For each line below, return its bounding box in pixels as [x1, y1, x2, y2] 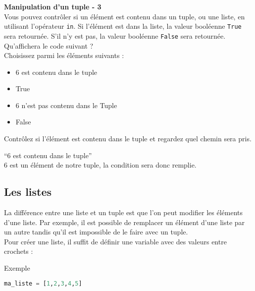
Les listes [4, 184, 52, 199]
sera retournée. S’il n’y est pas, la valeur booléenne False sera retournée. [4, 30, 226, 41]
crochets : [4, 246, 33, 256]
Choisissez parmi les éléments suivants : [4, 50, 124, 60]
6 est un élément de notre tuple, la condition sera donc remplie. [4, 160, 197, 170]
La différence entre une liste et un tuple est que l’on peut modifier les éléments [4, 207, 243, 218]
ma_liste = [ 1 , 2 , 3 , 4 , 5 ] [4, 280, 82, 287]
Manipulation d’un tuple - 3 [4, 1, 102, 11]
